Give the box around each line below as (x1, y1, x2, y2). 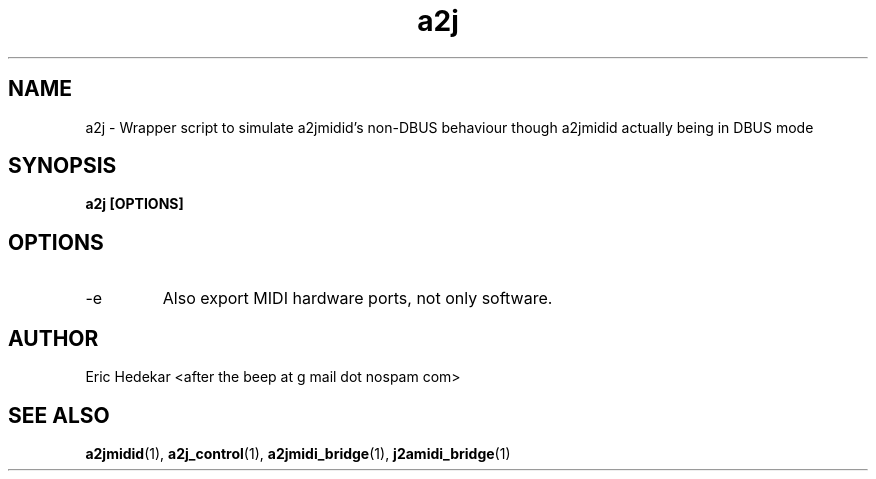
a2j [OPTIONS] (85, 195, 184, 213)
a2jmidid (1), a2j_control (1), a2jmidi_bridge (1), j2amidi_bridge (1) (85, 444, 511, 462)
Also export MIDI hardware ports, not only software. (162, 288, 553, 309)
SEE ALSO (8, 402, 110, 428)
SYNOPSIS (8, 153, 117, 179)
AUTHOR (8, 325, 99, 351)
